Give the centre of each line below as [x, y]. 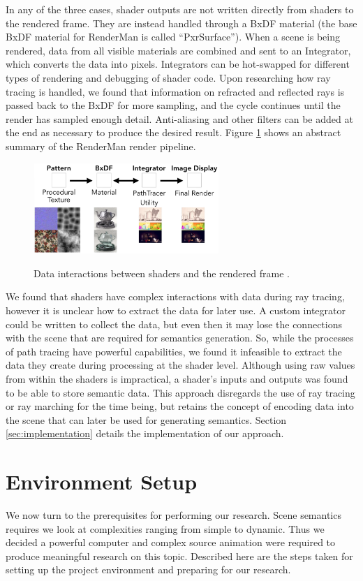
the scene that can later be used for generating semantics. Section [146, 419]
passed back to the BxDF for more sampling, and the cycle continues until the [173, 105]
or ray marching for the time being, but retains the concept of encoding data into [180, 406]
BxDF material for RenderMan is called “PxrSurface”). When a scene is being [173, 37]
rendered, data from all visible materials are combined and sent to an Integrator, [178, 50]
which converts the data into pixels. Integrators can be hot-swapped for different [178, 64]
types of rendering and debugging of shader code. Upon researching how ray [168, 77]
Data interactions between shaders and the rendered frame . [162, 273]
